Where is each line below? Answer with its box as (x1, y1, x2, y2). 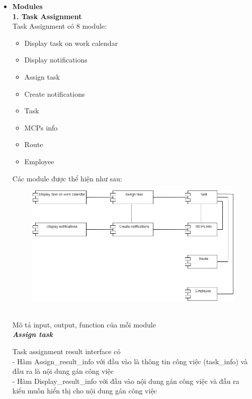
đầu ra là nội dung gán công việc (12, 366, 114, 376)
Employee (24, 156, 54, 166)
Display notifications (24, 54, 88, 65)
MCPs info (24, 122, 58, 132)
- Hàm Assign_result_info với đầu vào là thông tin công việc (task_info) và (12, 356, 248, 366)
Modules (12, 1, 43, 11)
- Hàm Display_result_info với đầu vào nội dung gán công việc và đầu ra (12, 375, 239, 386)
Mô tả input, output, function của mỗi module (12, 319, 156, 329)
